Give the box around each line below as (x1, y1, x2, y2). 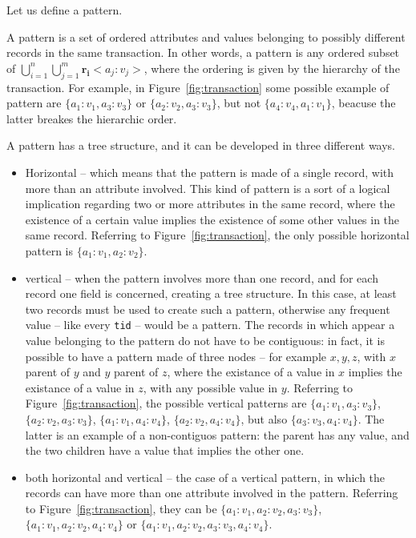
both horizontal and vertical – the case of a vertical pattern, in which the (25, 468, 386, 485)
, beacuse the (331, 94, 396, 111)
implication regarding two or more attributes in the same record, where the (25, 195, 395, 212)
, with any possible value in (143, 379, 278, 395)
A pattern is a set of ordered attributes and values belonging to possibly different (6, 28, 406, 45)
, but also (240, 410, 288, 427)
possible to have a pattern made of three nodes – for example (25, 347, 327, 364)
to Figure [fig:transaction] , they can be (25, 500, 217, 516)
